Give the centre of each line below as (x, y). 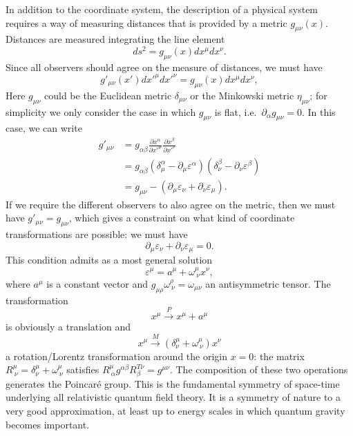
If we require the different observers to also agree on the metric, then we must (171, 204)
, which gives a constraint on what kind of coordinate (182, 218)
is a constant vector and (97, 283)
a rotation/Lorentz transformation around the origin (117, 356)
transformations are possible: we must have (97, 234)
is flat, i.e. (236, 111)
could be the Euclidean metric (108, 95)
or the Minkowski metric (242, 95)
